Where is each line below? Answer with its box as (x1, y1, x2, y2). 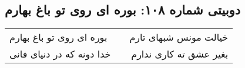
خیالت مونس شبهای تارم (129, 30, 229, 44)
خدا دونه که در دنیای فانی (9, 47, 111, 61)
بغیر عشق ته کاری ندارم (131, 47, 229, 61)
